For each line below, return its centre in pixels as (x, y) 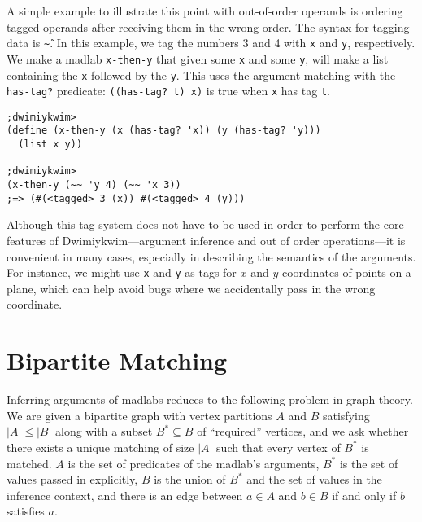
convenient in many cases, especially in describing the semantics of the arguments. (211, 256)
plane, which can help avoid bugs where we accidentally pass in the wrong (191, 288)
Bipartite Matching (117, 360)
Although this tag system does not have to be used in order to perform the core (205, 224)
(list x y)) (50, 145)
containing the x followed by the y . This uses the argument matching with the (201, 75)
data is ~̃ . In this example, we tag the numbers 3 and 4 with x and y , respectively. (211, 43)
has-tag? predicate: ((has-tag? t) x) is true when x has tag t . (168, 91)
